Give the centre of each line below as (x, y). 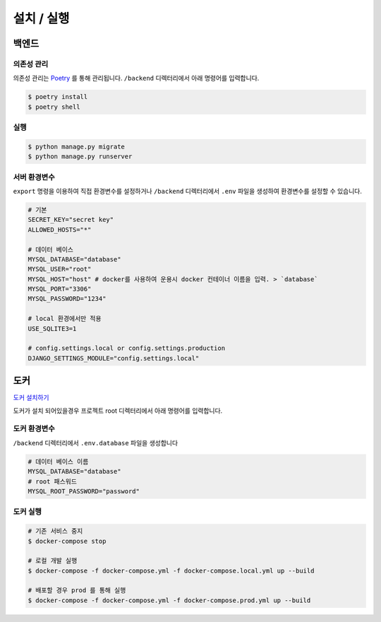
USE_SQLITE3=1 (52, 328)
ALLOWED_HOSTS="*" (60, 229)
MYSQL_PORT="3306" (60, 289)
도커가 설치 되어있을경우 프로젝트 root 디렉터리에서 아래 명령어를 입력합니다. (118, 411)
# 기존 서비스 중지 (55, 531)
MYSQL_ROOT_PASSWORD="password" (84, 491)
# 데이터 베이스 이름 (58, 462)
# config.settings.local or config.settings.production (127, 348)
